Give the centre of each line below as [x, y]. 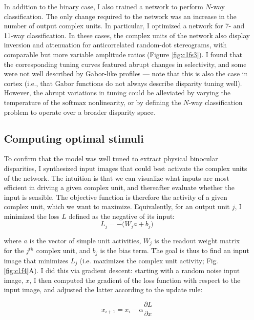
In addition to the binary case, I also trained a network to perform [104, 6]
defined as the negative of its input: [122, 216]
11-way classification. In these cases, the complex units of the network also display [127, 35]
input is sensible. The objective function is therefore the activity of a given [116, 197]
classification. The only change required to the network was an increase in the [120, 16]
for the [14, 250]
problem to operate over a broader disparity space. [80, 112]
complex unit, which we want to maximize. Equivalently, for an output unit [117, 206]
